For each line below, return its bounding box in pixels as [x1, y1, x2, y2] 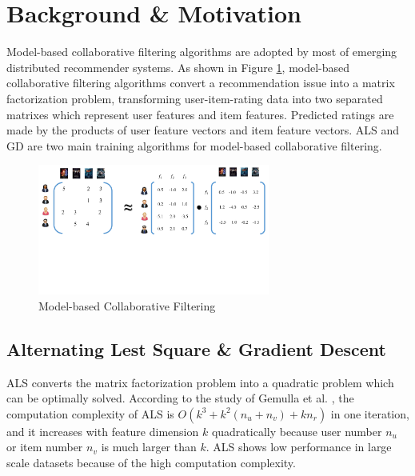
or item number [6, 438, 83, 455]
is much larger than [101, 438, 197, 455]
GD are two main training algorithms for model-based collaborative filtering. [6, 137, 382, 154]
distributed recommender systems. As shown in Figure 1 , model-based [6, 58, 350, 75]
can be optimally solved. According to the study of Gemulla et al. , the [6, 390, 354, 406]
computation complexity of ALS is [6, 405, 174, 422]
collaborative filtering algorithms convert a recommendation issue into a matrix [6, 74, 395, 91]
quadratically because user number [211, 422, 382, 439]
